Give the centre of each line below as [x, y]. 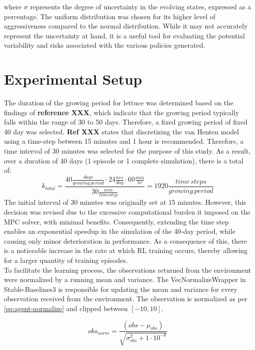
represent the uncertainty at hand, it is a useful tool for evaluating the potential [125, 35]
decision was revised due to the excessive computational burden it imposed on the [127, 211]
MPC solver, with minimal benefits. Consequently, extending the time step [116, 221]
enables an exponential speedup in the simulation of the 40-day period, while [120, 231]
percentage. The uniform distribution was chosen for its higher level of [110, 16]
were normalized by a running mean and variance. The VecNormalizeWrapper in [125, 279]
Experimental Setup [73, 79]
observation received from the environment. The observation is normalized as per [126, 299]
